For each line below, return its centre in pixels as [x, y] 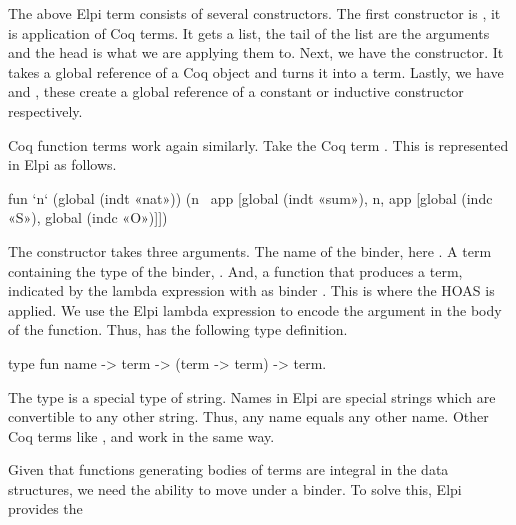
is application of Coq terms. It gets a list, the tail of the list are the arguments [249, 32]
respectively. [45, 110]
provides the [45, 508]
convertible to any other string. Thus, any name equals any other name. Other [248, 416]
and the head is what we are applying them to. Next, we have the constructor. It [256, 52]
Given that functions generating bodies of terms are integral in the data [228, 469]
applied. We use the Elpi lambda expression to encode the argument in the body [255, 309]
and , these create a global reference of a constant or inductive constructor [236, 91]
